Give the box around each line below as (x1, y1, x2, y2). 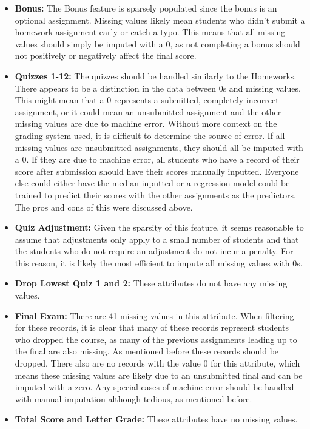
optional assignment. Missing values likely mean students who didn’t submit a (15, 13, 305, 26)
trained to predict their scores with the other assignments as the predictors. (15, 188, 296, 201)
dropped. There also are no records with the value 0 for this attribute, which (15, 357, 300, 370)
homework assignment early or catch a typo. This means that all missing (15, 25, 286, 38)
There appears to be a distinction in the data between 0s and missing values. (15, 81, 301, 94)
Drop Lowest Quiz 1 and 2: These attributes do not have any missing (15, 277, 288, 289)
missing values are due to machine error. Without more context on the (15, 117, 277, 130)
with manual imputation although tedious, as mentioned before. (15, 392, 252, 405)
